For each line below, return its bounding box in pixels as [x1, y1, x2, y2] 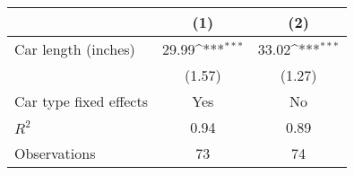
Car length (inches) [14, 39, 135, 59]
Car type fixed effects [14, 91, 148, 111]
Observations [14, 143, 96, 163]
